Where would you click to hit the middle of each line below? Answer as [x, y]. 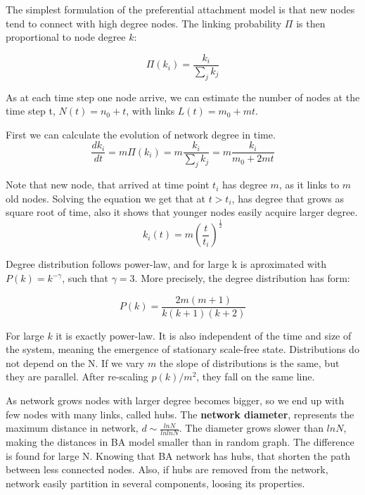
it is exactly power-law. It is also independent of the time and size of [204, 335]
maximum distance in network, [72, 428]
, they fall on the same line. [256, 377]
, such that [85, 278]
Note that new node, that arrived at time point [108, 185]
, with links [151, 111]
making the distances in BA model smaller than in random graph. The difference [180, 442]
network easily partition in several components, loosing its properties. [155, 483]
